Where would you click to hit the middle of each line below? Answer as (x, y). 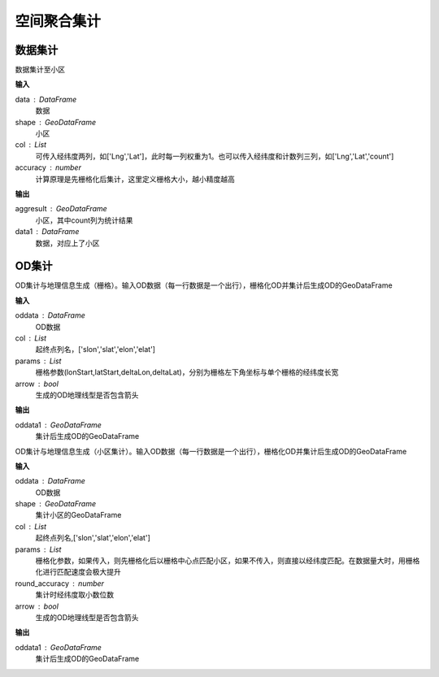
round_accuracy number (60, 583)
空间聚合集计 (58, 21)
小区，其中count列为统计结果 (84, 220)
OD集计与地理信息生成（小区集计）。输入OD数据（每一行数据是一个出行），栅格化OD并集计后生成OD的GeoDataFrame (211, 451)
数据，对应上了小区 (67, 243)
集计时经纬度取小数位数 (74, 595)
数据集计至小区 (40, 70)
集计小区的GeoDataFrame (78, 515)
